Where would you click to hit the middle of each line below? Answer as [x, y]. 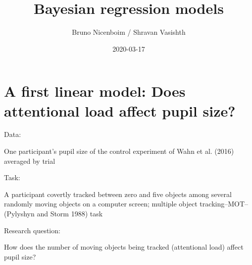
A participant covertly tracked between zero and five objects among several [118, 194]
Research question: [32, 230]
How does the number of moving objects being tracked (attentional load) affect [124, 247]
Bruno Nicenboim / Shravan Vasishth [129, 32]
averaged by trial [30, 161]
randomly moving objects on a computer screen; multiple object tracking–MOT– [126, 204]
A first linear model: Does [95, 91]
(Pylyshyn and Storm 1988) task [53, 213]
